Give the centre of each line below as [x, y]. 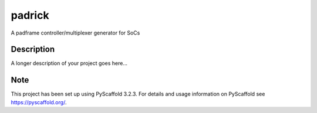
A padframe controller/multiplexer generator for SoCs [75, 33]
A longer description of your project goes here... [69, 63]
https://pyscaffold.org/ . [39, 102]
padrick [30, 15]
